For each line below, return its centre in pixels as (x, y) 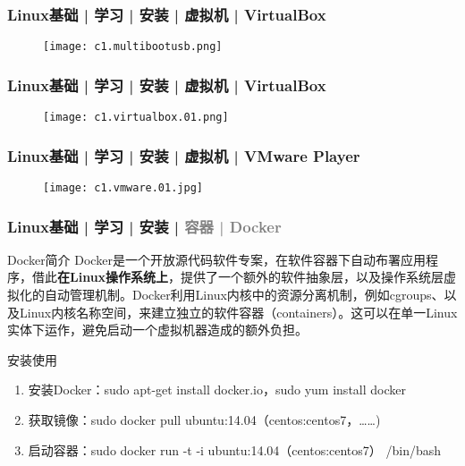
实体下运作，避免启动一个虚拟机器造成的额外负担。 (157, 330)
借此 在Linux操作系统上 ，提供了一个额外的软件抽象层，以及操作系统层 (238, 277)
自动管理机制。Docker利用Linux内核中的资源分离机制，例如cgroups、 (244, 295)
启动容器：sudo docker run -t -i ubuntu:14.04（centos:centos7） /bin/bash (235, 449)
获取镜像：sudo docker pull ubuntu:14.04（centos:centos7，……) (204, 419)
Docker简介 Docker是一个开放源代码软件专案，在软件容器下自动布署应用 (216, 259)
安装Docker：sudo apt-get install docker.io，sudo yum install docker (217, 390)
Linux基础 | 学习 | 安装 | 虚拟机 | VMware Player (184, 155)
